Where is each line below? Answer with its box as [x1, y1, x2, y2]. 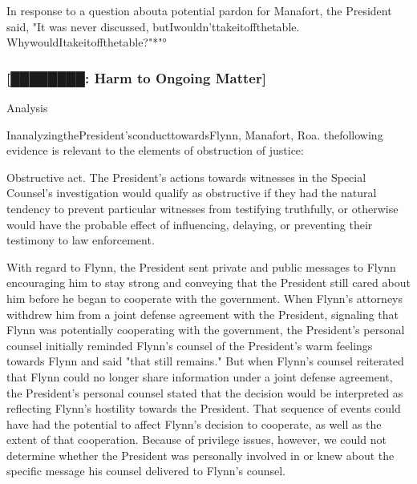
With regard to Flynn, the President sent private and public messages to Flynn [6, 258, 396, 275]
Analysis [6, 99, 48, 115]
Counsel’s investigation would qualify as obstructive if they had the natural [6, 184, 377, 201]
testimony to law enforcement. [6, 232, 155, 248]
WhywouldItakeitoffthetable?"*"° [6, 34, 167, 50]
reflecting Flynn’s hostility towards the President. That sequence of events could [6, 400, 401, 417]
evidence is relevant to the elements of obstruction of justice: [6, 142, 304, 159]
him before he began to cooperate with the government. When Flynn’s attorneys [6, 289, 403, 306]
